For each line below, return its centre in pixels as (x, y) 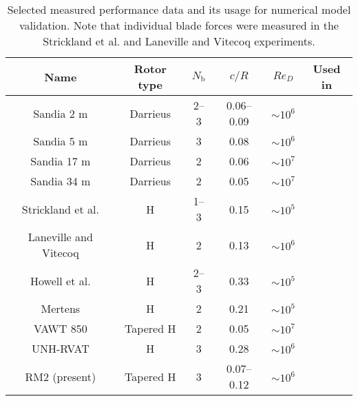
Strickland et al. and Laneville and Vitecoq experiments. (179, 41)
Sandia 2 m (61, 113)
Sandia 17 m (61, 161)
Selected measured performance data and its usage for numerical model (179, 9)
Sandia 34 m (61, 181)
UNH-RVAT (60, 348)
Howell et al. (61, 280)
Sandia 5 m (61, 141)
